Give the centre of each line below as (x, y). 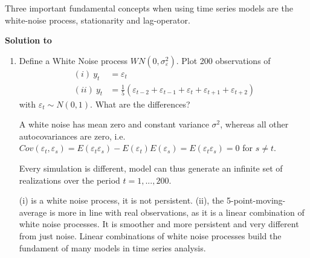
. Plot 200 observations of (223, 60)
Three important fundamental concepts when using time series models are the (149, 8)
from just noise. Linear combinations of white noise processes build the (150, 235)
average (33, 212)
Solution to (28, 40)
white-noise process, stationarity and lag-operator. (98, 20)
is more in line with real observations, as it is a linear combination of (177, 212)
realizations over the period (69, 180)
